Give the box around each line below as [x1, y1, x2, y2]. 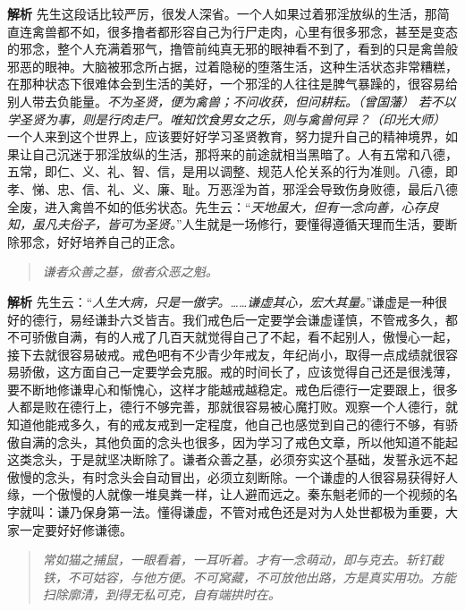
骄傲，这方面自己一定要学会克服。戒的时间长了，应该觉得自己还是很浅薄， [19, 362, 458, 381]
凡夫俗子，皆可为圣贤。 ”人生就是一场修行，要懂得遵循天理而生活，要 [44, 215, 445, 233]
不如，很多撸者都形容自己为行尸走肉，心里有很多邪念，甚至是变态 [69, 21, 458, 40]
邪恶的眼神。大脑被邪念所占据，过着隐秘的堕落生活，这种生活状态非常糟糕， [7, 56, 458, 75]
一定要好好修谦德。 [19, 520, 132, 539]
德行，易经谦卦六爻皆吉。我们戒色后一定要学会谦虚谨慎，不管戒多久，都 [31, 310, 458, 328]
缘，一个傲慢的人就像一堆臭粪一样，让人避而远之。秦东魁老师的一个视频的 [7, 485, 445, 504]
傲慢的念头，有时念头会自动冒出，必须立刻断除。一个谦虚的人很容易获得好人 [7, 467, 458, 486]
